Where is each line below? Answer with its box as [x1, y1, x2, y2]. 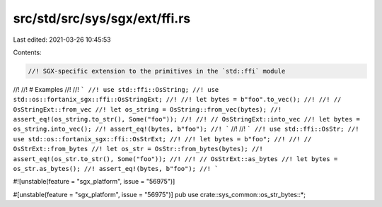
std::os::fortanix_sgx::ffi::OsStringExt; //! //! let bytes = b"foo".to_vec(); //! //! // [13, 95, 342, 104]
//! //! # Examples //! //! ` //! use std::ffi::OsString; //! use [13, 85, 219, 93]
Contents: [13, 48, 42, 57]
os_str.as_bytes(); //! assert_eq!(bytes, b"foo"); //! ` [13, 165, 219, 173]
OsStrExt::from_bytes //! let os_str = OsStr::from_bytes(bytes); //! [13, 145, 263, 153]
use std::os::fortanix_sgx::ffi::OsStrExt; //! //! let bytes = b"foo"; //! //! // [13, 135, 312, 143]
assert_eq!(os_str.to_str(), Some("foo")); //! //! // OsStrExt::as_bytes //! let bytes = [13, 155, 338, 162]
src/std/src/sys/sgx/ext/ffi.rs [13, 11, 191, 26]
